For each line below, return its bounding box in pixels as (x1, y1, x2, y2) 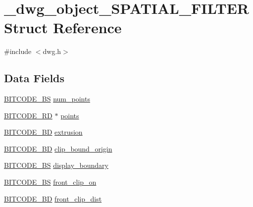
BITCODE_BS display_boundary (4, 160, 108, 170)
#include (4, 46, 32, 56)
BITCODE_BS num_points (4, 94, 90, 104)
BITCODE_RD (4, 110, 52, 120)
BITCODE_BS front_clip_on (4, 177, 97, 187)
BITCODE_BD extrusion (4, 127, 83, 137)
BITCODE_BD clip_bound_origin (4, 143, 112, 154)
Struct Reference (4, 17, 122, 38)
